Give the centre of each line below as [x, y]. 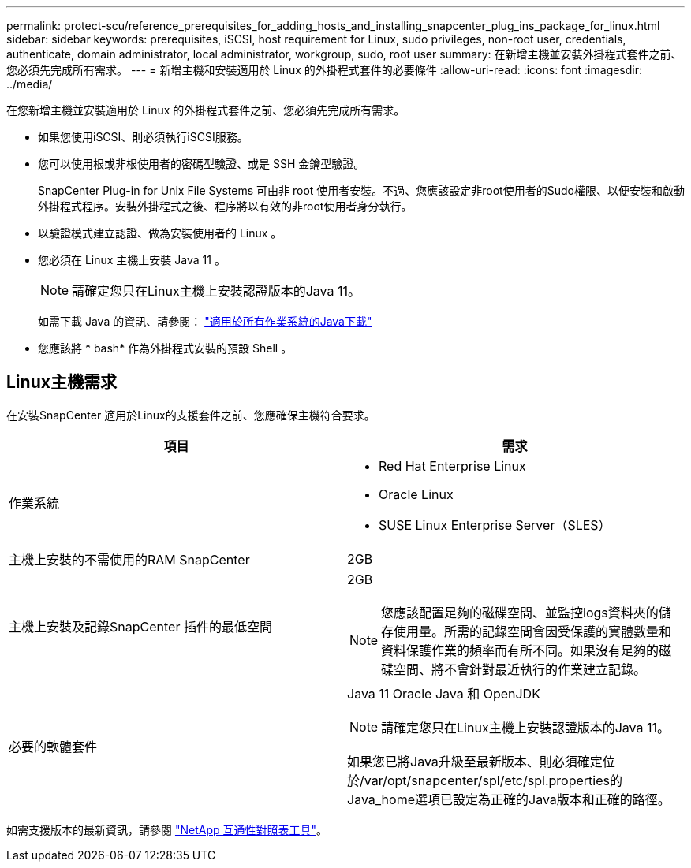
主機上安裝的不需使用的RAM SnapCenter [129, 559]
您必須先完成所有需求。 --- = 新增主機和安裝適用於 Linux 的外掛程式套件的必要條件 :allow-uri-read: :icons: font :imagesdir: [325, 70]
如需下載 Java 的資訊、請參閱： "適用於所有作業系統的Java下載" [205, 321]
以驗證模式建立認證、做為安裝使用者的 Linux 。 [160, 233]
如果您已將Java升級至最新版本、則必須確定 [475, 761]
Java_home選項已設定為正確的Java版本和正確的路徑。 [509, 799]
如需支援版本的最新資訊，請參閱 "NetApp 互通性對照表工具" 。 [167, 829]
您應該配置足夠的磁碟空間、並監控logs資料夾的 [520, 612]
